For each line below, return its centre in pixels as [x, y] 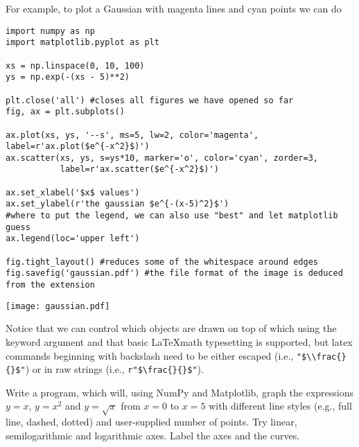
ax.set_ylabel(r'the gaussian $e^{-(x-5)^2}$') [117, 204]
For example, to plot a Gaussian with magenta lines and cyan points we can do [174, 8]
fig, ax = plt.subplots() [65, 112]
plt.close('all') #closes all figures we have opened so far [150, 100]
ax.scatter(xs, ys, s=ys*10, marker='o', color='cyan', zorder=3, [162, 158]
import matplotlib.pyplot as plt [82, 43]
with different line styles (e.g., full [280, 406]
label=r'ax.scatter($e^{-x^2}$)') [139, 169]
